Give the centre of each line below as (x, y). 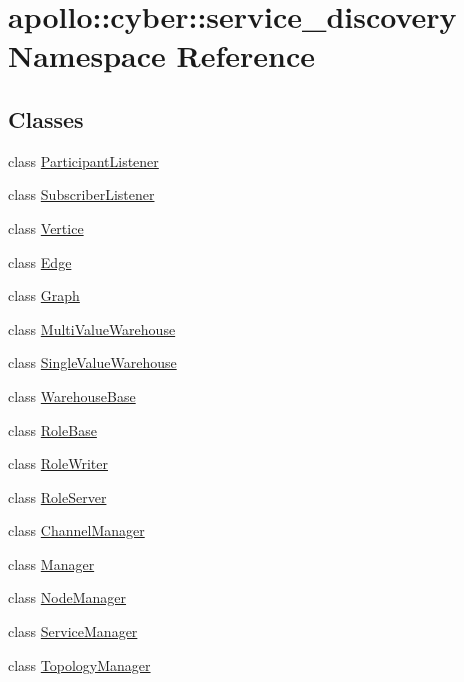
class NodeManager (67, 597)
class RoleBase (52, 429)
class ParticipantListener (83, 160)
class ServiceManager (73, 631)
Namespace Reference (161, 55)
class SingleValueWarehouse (92, 362)
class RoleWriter (58, 463)
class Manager (51, 563)
